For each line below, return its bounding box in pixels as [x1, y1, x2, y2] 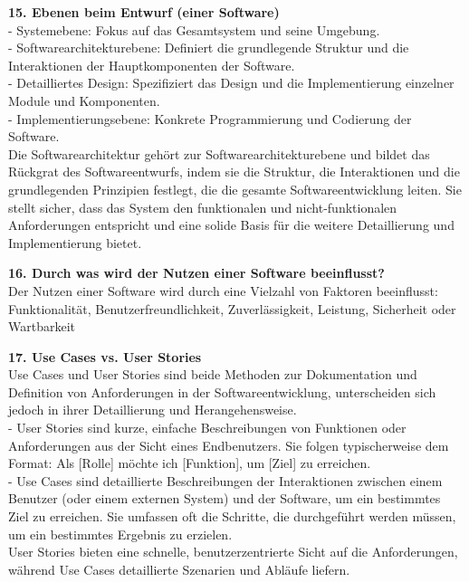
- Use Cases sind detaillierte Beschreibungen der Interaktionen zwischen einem [8, 471, 443, 490]
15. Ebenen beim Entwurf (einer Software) [8, 3, 280, 21]
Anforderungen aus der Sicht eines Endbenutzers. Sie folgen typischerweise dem [8, 435, 449, 454]
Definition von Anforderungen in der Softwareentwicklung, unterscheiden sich [8, 382, 436, 401]
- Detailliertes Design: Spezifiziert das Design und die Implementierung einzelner [8, 73, 455, 92]
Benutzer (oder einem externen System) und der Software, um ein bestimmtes [8, 489, 441, 508]
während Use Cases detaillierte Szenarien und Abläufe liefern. [8, 559, 350, 578]
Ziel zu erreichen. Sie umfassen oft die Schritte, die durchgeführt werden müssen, [8, 507, 456, 526]
